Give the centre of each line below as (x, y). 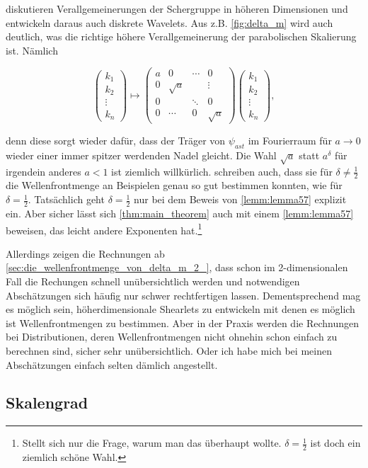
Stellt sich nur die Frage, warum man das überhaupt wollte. (152, 443)
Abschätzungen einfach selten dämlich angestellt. (112, 364)
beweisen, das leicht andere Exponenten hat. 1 (104, 229)
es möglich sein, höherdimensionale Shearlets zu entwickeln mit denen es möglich (180, 309)
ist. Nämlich (32, 50)
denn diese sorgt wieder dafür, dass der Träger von (116, 141)
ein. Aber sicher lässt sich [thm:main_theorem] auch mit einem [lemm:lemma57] (180, 213)
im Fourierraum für (290, 141)
